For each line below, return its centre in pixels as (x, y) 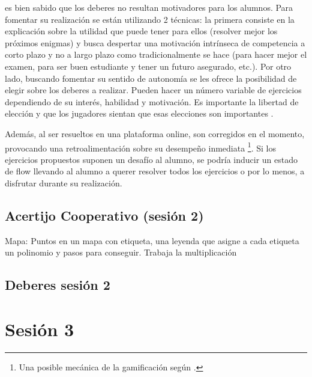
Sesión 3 (40, 329)
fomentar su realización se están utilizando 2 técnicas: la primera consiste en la (150, 19)
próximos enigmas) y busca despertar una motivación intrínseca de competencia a (155, 42)
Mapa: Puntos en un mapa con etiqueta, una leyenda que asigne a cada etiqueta (152, 240)
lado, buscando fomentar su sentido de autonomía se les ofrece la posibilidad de (151, 78)
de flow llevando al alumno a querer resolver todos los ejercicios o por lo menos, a (155, 171)
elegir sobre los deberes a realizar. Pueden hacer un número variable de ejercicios (153, 90)
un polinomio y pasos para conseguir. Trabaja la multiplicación (121, 252)
